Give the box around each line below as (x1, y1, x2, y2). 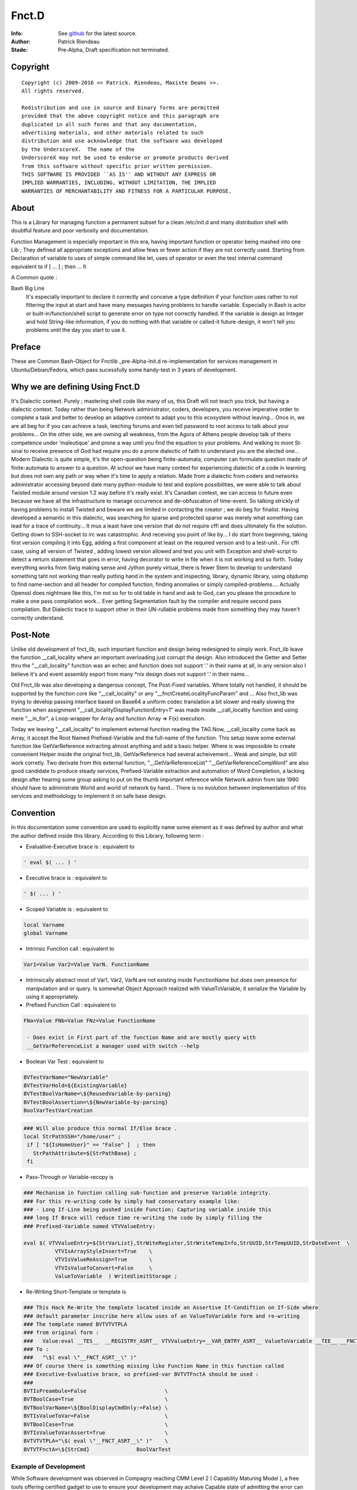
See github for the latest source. (58, 30, 137, 37)
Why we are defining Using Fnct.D (11, 381, 140, 392)
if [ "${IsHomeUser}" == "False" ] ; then (27, 1141, 156, 1148)
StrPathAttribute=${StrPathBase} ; (33, 1150, 137, 1156)
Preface (11, 342, 41, 352)
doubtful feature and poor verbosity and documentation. (11, 227, 149, 234)
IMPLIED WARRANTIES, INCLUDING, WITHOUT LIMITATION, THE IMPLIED (21, 179, 217, 186)
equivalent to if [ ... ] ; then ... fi (11, 263, 86, 270)
